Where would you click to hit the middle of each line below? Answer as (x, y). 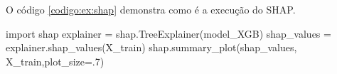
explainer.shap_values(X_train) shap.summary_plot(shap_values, (151, 47)
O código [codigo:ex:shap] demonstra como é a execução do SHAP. (151, 9)
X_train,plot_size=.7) (55, 61)
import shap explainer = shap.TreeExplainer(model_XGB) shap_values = (168, 33)
